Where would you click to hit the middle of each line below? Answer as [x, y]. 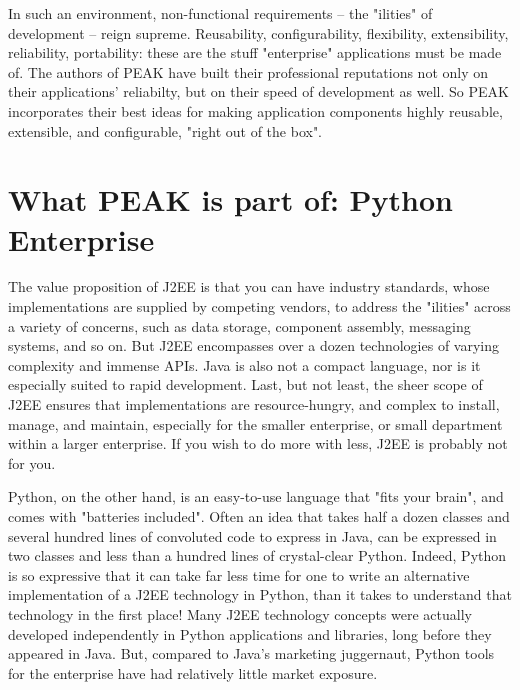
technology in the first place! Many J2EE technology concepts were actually [240, 613]
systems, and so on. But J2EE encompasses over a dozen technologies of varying [254, 345]
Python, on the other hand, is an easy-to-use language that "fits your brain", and [256, 496]
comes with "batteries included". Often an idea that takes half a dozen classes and [259, 516]
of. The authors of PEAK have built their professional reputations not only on [248, 71]
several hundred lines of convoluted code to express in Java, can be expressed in [252, 535]
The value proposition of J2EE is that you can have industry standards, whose [249, 286]
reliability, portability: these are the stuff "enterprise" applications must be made [255, 52]
